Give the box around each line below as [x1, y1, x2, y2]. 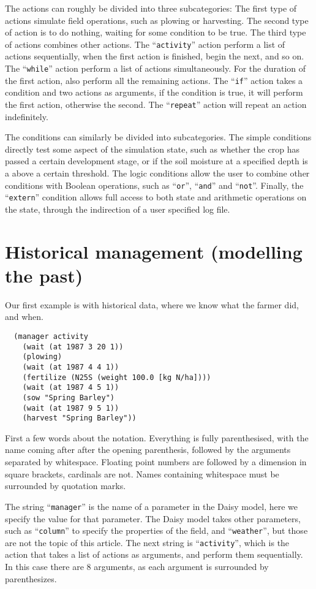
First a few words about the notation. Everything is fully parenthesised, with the [5, 431, 309, 444]
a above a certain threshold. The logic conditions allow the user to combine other [5, 166, 310, 179]
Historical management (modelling [5, 238, 303, 264]
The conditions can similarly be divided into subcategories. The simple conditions [5, 131, 312, 143]
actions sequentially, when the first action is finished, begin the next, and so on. [5, 50, 304, 63]
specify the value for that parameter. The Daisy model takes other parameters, [5, 512, 301, 525]
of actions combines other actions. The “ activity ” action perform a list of [5, 37, 285, 50]
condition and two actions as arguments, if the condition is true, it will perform [5, 86, 303, 99]
